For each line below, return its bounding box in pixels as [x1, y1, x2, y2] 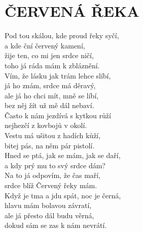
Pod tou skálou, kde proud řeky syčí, [5, 30, 119, 41]
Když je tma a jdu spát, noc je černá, [5, 190, 121, 200]
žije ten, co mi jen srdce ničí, [5, 50, 94, 61]
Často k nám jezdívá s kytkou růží [5, 110, 111, 120]
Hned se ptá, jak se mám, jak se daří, [5, 150, 121, 161]
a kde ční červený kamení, [5, 40, 85, 50]
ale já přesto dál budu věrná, [5, 210, 94, 220]
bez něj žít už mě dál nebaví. [5, 100, 94, 111]
